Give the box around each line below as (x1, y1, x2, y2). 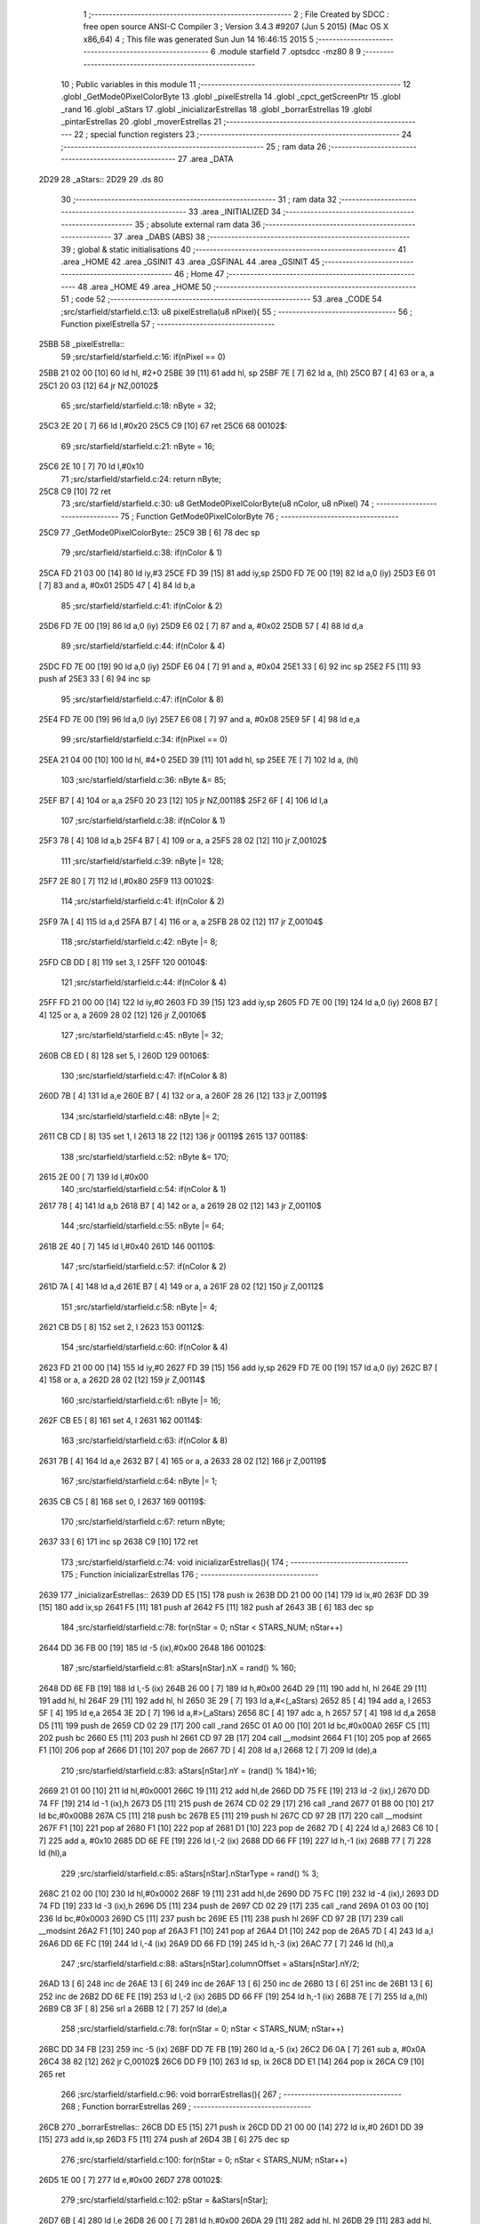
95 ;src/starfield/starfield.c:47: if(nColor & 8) (60, 694, 224, 705)
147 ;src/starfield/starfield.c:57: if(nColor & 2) (60, 1261, 227, 1271)
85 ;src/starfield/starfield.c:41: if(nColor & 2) (60, 600, 223, 611)
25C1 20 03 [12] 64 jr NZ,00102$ (38, 380, 159, 391)
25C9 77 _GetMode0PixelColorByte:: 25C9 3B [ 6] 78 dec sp (38, 528, 260, 538)
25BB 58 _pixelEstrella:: (38, 339, 124, 350)
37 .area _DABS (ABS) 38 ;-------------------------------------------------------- (113, 231, 411, 242)
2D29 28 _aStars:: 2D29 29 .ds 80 (38, 173, 164, 184)
